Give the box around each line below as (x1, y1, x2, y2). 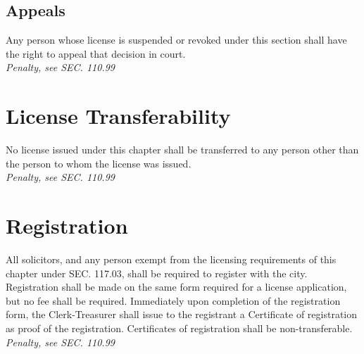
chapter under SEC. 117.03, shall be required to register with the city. (6, 265, 308, 280)
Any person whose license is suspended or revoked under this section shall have (6, 32, 347, 47)
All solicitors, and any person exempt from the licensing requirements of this (6, 252, 337, 267)
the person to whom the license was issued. (6, 156, 192, 170)
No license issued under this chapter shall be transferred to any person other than (6, 142, 359, 157)
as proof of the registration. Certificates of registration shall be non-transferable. (6, 320, 353, 335)
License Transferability (6, 101, 231, 130)
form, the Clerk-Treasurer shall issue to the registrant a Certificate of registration (6, 307, 357, 322)
